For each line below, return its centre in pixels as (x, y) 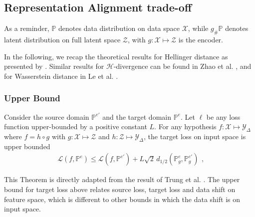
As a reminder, (27, 28)
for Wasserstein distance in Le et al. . (61, 76)
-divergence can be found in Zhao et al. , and (182, 66)
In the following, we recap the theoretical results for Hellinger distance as (116, 56)
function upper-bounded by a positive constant (76, 126)
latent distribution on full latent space (62, 39)
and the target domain (137, 116)
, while (198, 28)
